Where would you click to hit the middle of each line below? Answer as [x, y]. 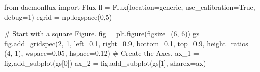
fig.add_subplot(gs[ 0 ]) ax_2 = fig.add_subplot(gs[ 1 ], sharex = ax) [105, 63]
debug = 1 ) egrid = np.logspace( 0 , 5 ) [58, 16]
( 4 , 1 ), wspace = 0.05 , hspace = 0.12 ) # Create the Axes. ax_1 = [102, 53]
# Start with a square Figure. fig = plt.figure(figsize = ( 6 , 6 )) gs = [106, 33]
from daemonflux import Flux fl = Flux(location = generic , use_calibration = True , [130, 7]
